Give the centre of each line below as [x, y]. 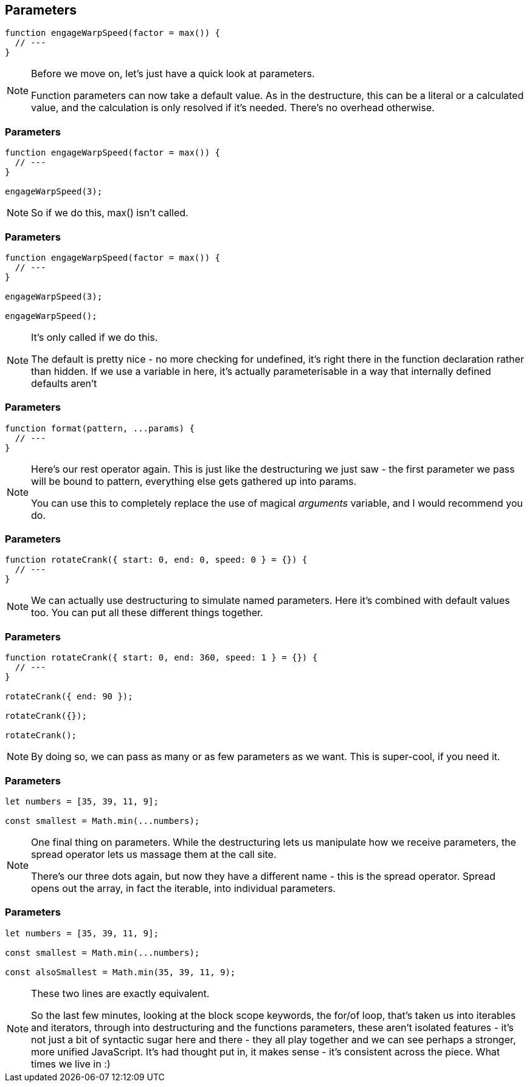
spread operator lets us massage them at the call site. [154, 854]
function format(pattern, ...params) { [100, 428]
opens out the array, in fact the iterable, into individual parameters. [183, 888]
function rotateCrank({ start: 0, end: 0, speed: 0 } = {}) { [156, 560]
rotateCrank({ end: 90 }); [69, 697]
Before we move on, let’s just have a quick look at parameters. [173, 74]
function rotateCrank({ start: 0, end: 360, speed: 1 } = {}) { [161, 658]
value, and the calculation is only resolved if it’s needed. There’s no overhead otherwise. [233, 108]
